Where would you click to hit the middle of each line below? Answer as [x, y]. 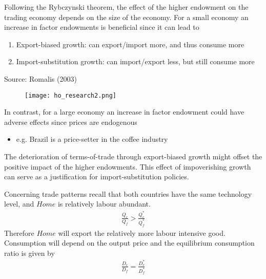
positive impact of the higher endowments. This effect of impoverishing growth [128, 166]
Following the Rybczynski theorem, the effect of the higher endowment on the [126, 7]
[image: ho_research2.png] [70, 95]
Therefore [19, 232]
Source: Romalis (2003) [40, 78]
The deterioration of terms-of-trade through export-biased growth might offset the [133, 156]
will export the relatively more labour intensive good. [142, 232]
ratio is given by [29, 253]
